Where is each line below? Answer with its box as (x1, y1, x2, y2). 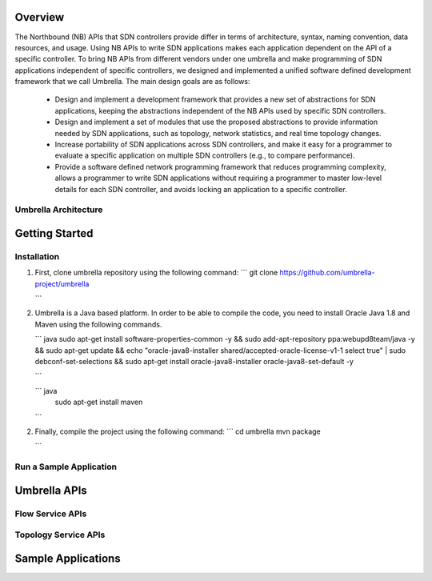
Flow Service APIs (14, 508, 87, 519)
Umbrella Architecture (14, 204, 103, 215)
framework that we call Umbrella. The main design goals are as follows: (14, 77, 250, 86)
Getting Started (14, 226, 94, 240)
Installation (14, 250, 60, 262)
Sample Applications (14, 551, 121, 565)
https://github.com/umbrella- (279, 268, 375, 278)
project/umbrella (34, 278, 90, 288)
